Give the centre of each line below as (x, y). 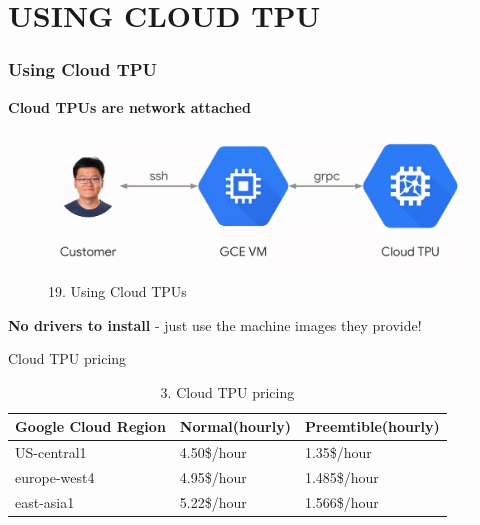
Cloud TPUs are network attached (129, 106)
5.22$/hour (213, 501)
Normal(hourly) (235, 426)
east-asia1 (45, 501)
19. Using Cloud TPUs (117, 290)
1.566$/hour (341, 501)
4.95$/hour (213, 477)
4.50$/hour (213, 452)
